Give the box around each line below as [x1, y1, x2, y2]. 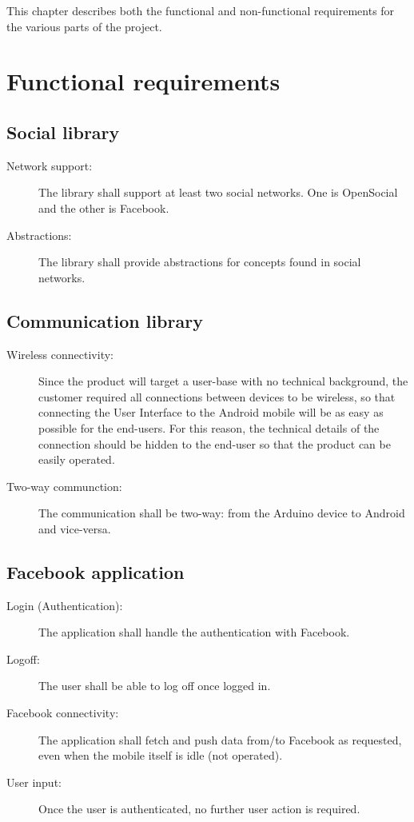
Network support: [6, 157, 93, 174]
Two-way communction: [6, 477, 122, 494]
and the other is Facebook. [38, 199, 169, 216]
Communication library [6, 308, 203, 333]
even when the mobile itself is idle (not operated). [38, 747, 283, 764]
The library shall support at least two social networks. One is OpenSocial [38, 184, 398, 201]
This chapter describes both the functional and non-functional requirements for [6, 2, 395, 18]
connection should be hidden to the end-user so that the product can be [38, 435, 391, 452]
